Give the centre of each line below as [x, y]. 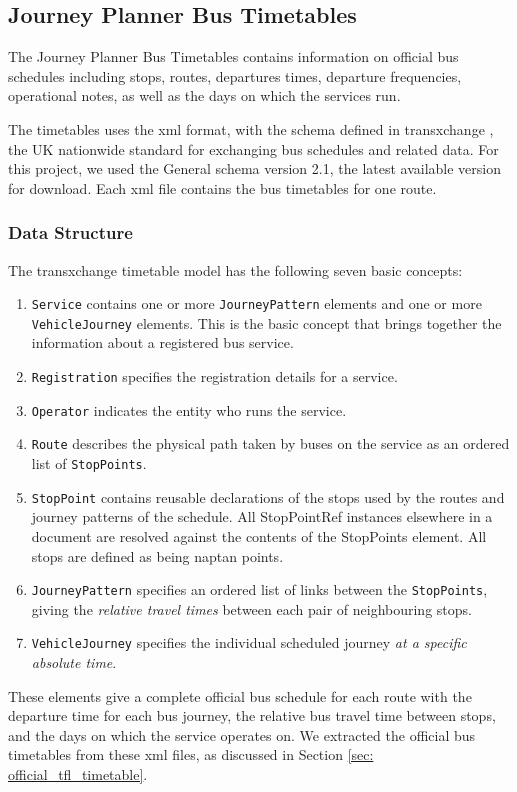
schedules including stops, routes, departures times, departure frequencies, [235, 75]
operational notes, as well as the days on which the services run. [204, 95]
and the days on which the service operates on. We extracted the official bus [242, 734]
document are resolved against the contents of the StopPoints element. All [259, 535]
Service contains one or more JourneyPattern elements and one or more [256, 303]
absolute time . [74, 662]
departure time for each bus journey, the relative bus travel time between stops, [252, 715]
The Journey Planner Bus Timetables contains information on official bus [233, 56]
